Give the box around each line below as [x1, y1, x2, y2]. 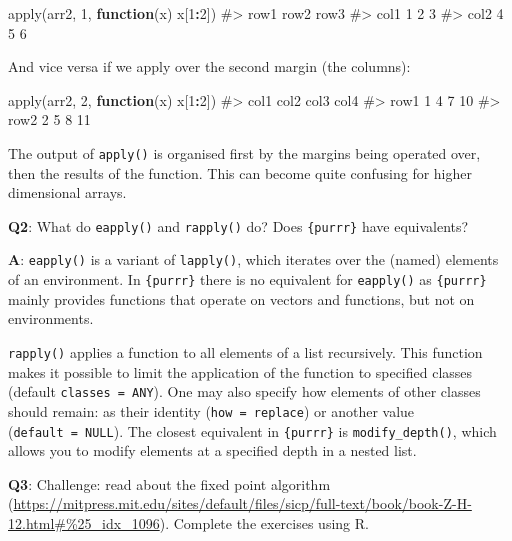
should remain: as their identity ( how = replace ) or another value [8, 400, 415, 421]
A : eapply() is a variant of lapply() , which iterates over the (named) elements [8, 249, 499, 270]
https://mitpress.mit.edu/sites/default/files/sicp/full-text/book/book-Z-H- [13, 493, 472, 514]
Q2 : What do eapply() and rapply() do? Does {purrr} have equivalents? [8, 215, 469, 236]
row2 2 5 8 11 [8, 109, 91, 130]
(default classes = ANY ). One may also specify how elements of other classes [8, 381, 481, 402]
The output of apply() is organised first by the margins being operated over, [8, 142, 481, 163]
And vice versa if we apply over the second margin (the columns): [8, 56, 411, 77]
